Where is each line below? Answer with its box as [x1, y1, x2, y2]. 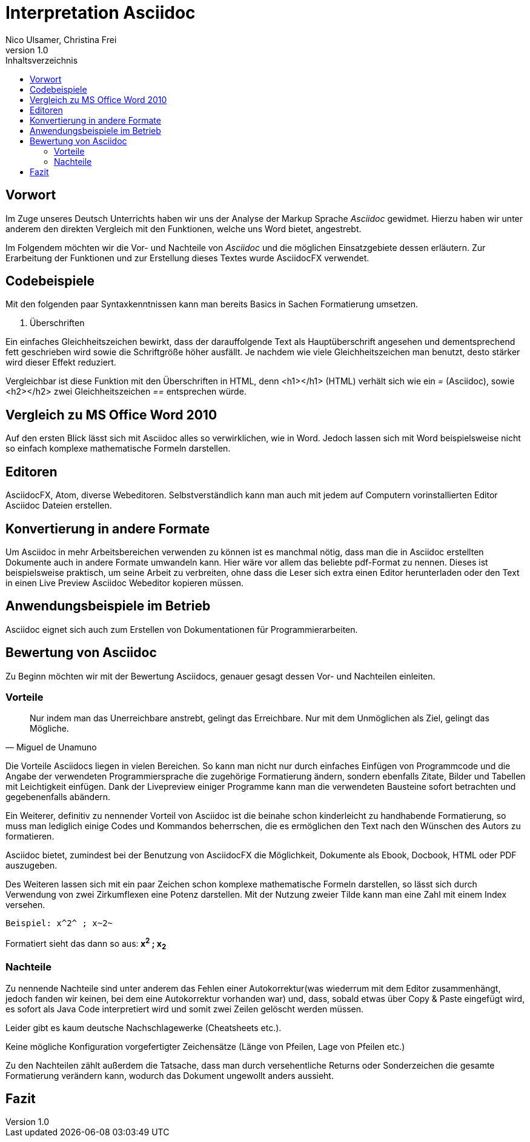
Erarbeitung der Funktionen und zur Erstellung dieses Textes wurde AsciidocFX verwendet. [5, 252, 369, 263]
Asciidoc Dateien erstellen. [5, 500, 112, 511]
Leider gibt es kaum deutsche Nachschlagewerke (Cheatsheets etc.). [5, 1022, 282, 1033]
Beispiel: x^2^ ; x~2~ [5, 918, 113, 929]
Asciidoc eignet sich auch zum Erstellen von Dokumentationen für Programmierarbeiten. [5, 624, 358, 635]
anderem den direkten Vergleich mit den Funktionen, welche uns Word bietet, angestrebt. [5, 223, 362, 234]
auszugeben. [5, 860, 58, 871]
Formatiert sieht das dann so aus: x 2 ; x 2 [5, 937, 167, 951]
